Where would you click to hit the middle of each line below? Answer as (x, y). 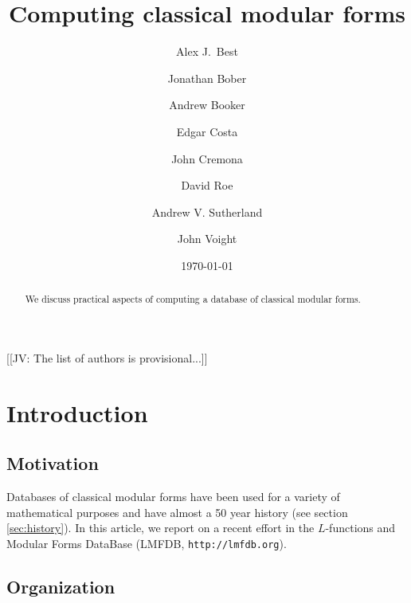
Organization (61, 586)
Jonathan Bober (207, 78)
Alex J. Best (207, 51)
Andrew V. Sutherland (207, 211)
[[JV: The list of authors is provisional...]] (107, 357)
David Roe (207, 185)
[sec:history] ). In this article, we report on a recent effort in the (160, 528)
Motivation (53, 463)
